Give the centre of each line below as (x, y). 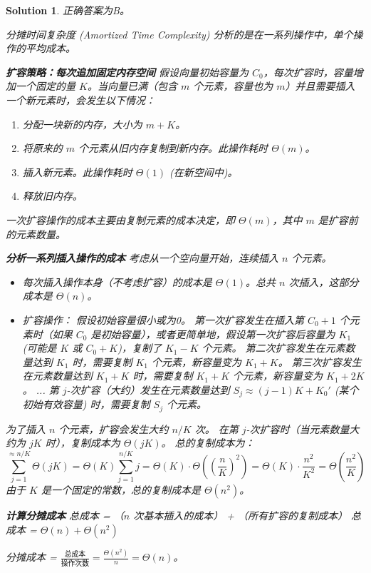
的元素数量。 (36, 234)
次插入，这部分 (324, 282)
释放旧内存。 (52, 196)
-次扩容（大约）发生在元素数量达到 (148, 389)
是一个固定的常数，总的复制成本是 (121, 490)
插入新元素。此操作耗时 (77, 172)
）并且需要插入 (320, 86)
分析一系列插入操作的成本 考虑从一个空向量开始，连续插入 (142, 258)
